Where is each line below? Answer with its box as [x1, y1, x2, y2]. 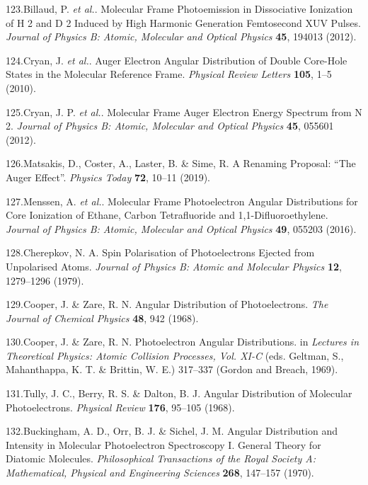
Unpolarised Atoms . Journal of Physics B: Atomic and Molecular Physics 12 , [6, 258, 342, 273]
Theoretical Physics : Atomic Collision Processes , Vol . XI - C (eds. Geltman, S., [6, 348, 344, 363]
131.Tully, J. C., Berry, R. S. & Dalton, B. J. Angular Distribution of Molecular [6, 386, 352, 401]
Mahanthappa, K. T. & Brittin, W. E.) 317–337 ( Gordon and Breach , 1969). [6, 362, 338, 377]
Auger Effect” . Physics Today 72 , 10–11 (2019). [6, 169, 211, 184]
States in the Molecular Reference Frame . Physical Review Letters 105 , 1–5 [6, 67, 332, 81]
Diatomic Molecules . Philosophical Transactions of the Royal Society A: [6, 451, 316, 466]
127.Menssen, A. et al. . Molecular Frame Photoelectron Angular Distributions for [6, 193, 358, 208]
